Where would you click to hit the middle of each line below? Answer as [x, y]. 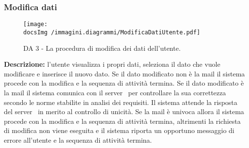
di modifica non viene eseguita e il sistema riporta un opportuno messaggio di [119, 130]
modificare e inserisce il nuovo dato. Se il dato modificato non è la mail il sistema [124, 73]
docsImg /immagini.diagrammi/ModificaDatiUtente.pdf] [112, 32]
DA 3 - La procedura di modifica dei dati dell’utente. [102, 48]
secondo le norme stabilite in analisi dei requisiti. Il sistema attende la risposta [121, 102]
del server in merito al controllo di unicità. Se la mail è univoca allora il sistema [124, 111]
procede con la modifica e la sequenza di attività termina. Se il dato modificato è [124, 83]
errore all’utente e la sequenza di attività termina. [78, 140]
